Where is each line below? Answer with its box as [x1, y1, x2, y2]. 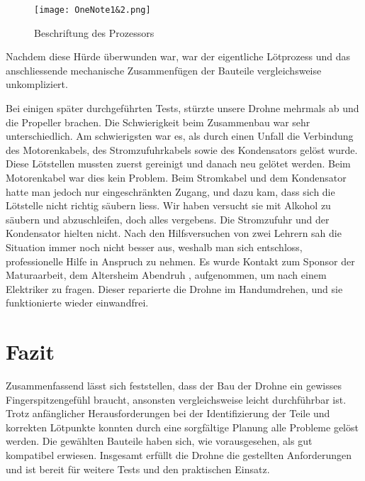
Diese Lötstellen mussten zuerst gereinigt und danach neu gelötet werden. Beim [6, 156, 351, 171]
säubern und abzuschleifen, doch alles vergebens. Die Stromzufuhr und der [6, 211, 330, 226]
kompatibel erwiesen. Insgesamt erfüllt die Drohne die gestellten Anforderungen [6, 448, 352, 463]
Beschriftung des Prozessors [34, 25, 155, 40]
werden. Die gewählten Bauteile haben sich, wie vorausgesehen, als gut [6, 433, 313, 448]
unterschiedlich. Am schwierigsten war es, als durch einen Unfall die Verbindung [6, 128, 354, 143]
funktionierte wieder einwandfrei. [6, 295, 149, 310]
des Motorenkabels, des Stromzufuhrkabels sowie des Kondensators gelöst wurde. [6, 142, 358, 157]
